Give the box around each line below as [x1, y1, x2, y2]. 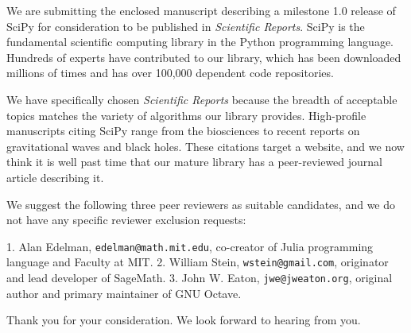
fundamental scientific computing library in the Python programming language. [6, 33, 394, 50]
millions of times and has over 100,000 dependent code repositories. [6, 64, 334, 81]
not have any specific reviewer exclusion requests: [6, 211, 246, 228]
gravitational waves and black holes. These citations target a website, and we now [6, 137, 405, 154]
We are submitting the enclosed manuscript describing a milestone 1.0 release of [6, 2, 396, 18]
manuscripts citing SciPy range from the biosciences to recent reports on [6, 122, 360, 139]
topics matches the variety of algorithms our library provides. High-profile [6, 106, 366, 123]
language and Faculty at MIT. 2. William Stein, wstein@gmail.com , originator [6, 254, 389, 270]
